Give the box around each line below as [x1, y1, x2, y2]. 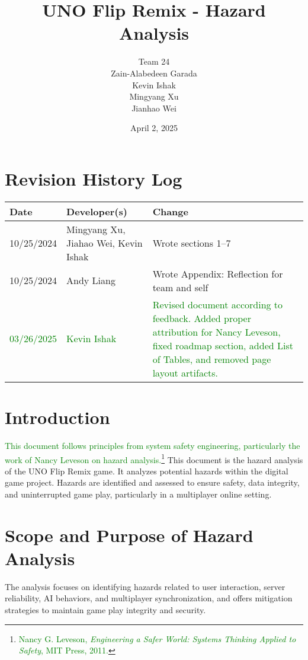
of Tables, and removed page [152, 352, 271, 366]
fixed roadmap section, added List [152, 338, 293, 352]
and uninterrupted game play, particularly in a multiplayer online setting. [5, 487, 272, 500]
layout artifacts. [152, 365, 218, 380]
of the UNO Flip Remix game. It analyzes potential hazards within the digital [5, 464, 288, 477]
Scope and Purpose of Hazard [5, 522, 254, 547]
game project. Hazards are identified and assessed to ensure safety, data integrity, [5, 476, 300, 489]
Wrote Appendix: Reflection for [152, 266, 283, 280]
